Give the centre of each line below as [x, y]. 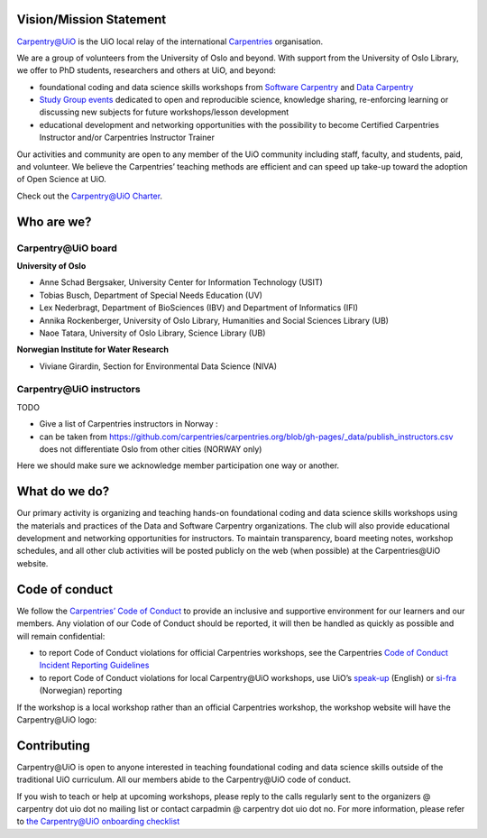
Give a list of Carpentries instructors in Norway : [129, 424]
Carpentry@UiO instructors [78, 390]
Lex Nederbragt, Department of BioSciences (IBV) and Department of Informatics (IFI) [199, 308]
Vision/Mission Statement [92, 19]
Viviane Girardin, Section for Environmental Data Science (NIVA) [158, 366]
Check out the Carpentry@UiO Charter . [89, 196]
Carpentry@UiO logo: [57, 719]
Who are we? [54, 221]
